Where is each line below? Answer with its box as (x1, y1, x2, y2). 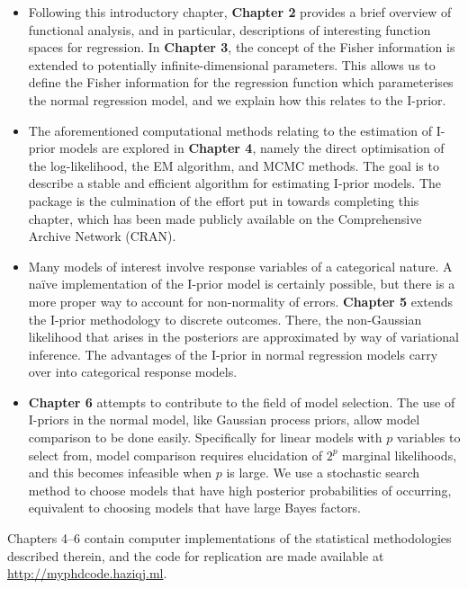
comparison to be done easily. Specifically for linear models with (28, 428, 382, 447)
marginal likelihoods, (342, 445, 457, 464)
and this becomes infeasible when (28, 463, 212, 482)
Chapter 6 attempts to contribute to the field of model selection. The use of (28, 392, 455, 411)
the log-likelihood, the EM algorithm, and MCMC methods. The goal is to (28, 156, 439, 174)
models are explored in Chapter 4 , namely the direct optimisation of (59, 138, 445, 157)
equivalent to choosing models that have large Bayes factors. (28, 498, 362, 517)
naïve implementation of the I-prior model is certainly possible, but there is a (28, 274, 455, 293)
